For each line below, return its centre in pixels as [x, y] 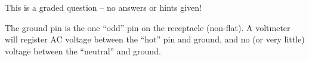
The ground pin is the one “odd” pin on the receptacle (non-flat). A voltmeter [148, 27]
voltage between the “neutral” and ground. [83, 51]
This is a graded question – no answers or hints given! [103, 7]
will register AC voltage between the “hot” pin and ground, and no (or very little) [155, 39]
